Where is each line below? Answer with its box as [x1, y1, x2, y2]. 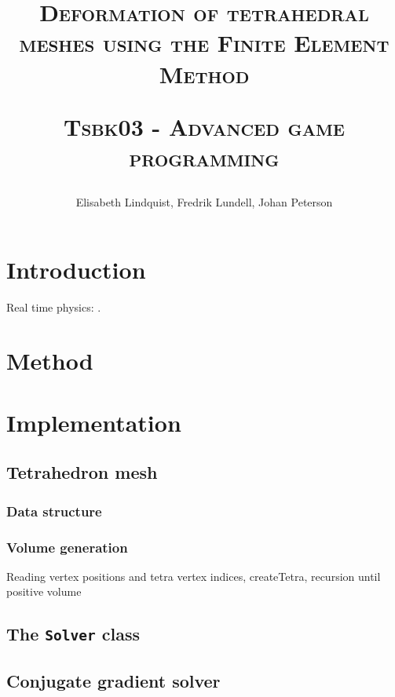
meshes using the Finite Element [19, 27, 390, 59]
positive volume [6, 583, 82, 600]
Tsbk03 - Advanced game [64, 110, 345, 142]
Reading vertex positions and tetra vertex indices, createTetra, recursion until [6, 567, 381, 584]
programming [129, 140, 280, 173]
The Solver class [6, 622, 141, 646]
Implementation [6, 406, 181, 438]
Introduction [6, 253, 146, 285]
